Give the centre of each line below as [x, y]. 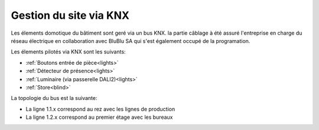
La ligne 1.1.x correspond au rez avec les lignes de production [100, 109]
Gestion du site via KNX [70, 15]
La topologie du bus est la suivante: [54, 98]
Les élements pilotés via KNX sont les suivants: [69, 52]
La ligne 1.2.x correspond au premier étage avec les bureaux [99, 117]
